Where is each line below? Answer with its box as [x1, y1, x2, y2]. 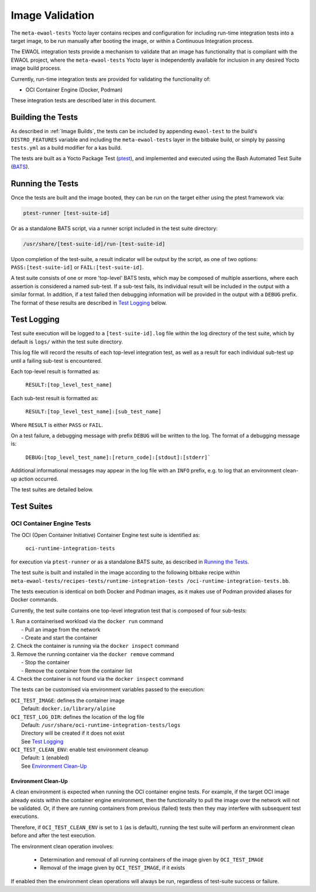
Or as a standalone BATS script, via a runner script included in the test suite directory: [11, 225, 218, 232]
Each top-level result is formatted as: [11, 368, 100, 375]
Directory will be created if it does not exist [21, 729, 125, 736]
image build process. [11, 65, 61, 72]
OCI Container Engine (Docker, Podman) [25, 86, 123, 93]
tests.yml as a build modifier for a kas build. [11, 144, 122, 151]
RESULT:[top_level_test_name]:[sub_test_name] [25, 408, 162, 415]
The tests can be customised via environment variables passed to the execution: [11, 686, 205, 693]
